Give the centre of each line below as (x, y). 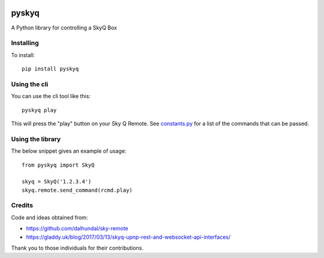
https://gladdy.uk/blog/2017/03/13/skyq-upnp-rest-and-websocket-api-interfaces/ (128, 237)
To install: (23, 55)
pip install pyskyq (50, 69)
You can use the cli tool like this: (51, 96)
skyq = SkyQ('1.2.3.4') (57, 182)
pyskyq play (39, 110)
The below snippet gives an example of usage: (69, 151)
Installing (25, 43)
